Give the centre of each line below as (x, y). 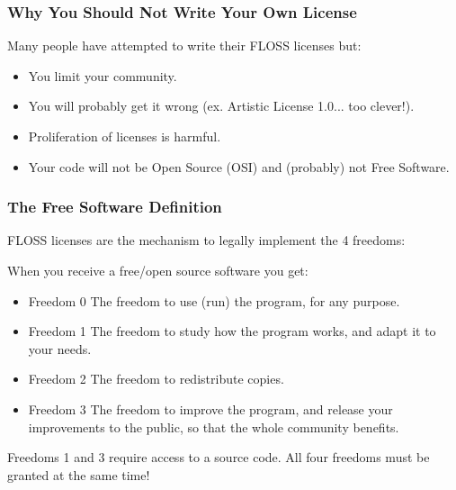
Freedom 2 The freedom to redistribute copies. (156, 379)
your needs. (60, 348)
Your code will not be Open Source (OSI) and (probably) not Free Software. (239, 166)
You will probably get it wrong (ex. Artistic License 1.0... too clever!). (221, 106)
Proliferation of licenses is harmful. (125, 136)
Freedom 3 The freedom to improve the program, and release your (210, 408)
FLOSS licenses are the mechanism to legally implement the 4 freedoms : (206, 240)
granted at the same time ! (79, 474)
